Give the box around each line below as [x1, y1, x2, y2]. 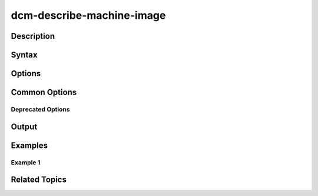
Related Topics [11, 175, 67, 185]
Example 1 [11, 158, 41, 167]
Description [11, 31, 55, 41]
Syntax [11, 50, 38, 60]
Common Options [11, 87, 77, 97]
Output [11, 121, 38, 131]
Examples [11, 140, 48, 150]
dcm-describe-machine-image [11, 9, 166, 22]
